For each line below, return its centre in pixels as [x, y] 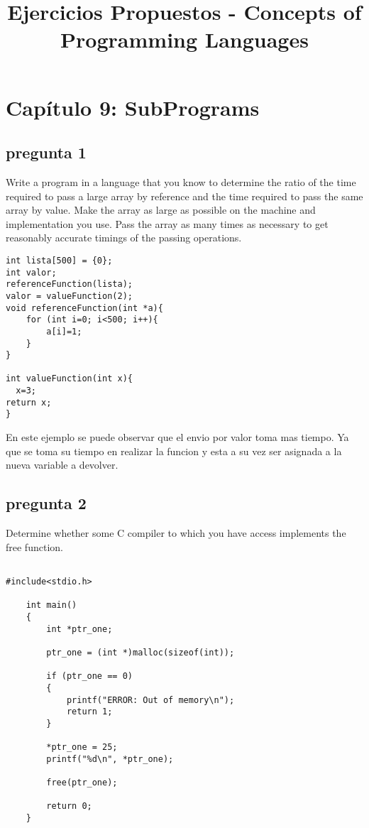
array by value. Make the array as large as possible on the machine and [161, 210]
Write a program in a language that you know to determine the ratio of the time [181, 181]
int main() [51, 605]
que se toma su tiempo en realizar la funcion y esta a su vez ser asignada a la [174, 451]
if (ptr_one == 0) [89, 676]
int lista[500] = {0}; [59, 260]
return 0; [69, 806]
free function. [34, 546]
